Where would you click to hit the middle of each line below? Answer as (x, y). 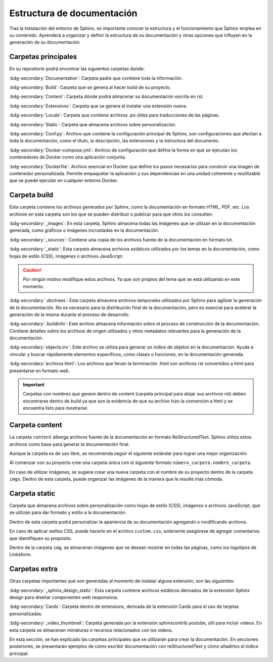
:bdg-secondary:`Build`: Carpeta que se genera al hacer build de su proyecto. (90, 87)
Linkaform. (21, 554)
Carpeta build (31, 195)
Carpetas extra (33, 569)
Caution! (32, 270)
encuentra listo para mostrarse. (56, 408)
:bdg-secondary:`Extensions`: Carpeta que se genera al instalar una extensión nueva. (98, 106)
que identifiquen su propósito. (41, 538)
